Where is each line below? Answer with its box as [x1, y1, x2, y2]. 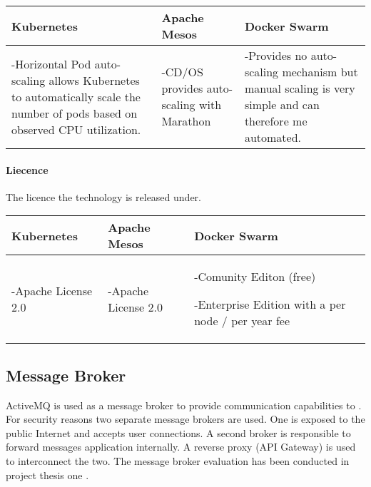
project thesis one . [6, 467, 89, 482]
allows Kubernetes [49, 71, 140, 88]
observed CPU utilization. [11, 121, 141, 138]
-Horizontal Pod [11, 55, 91, 72]
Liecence [6, 162, 49, 177]
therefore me [244, 113, 308, 129]
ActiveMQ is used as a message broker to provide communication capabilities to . [6, 397, 362, 412]
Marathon [161, 113, 211, 129]
